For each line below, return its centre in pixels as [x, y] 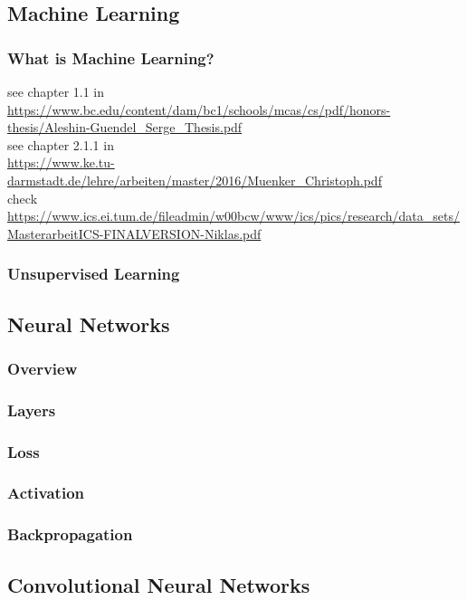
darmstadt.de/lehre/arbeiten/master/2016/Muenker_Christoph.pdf [195, 180]
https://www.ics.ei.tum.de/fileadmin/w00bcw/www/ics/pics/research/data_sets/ [233, 216]
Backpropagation [70, 534]
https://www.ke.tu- [61, 162]
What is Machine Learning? [111, 57]
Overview [43, 368]
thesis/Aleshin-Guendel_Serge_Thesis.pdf [125, 127]
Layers [32, 410]
